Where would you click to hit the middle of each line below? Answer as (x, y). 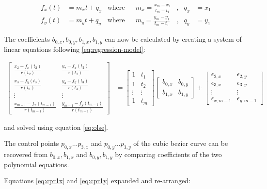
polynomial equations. (37, 164)
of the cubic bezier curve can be (181, 143)
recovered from (26, 154)
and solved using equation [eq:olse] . (56, 127)
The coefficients (27, 39)
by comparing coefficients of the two (168, 154)
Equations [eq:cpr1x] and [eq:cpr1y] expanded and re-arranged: (97, 181)
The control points (31, 143)
